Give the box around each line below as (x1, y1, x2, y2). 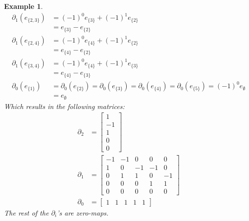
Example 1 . (4, 1, 43, 11)
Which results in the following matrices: (4, 101, 125, 111)
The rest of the (4, 207, 49, 218)
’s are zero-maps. (56, 207, 109, 218)
